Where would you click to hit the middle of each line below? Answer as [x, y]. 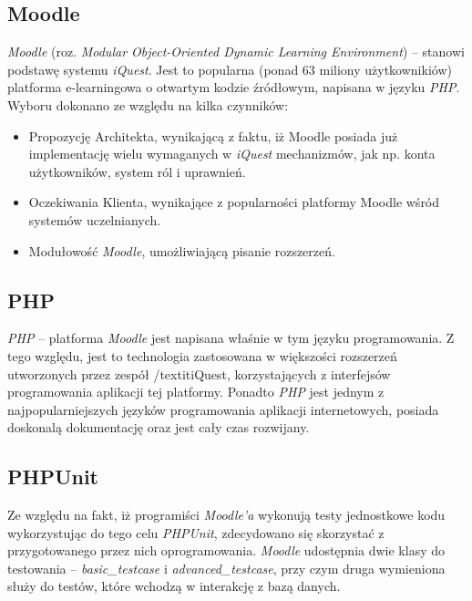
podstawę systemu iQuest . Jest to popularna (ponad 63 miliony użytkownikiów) [230, 69]
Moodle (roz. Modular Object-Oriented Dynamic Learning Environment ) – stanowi [236, 52]
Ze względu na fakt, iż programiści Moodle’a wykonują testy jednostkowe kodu [226, 515]
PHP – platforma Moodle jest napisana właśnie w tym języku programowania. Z [231, 338]
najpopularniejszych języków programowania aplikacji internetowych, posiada [223, 409]
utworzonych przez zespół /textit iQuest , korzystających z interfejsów [199, 373]
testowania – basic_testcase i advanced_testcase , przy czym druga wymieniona [226, 568]
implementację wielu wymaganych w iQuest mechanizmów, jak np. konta [232, 154]
